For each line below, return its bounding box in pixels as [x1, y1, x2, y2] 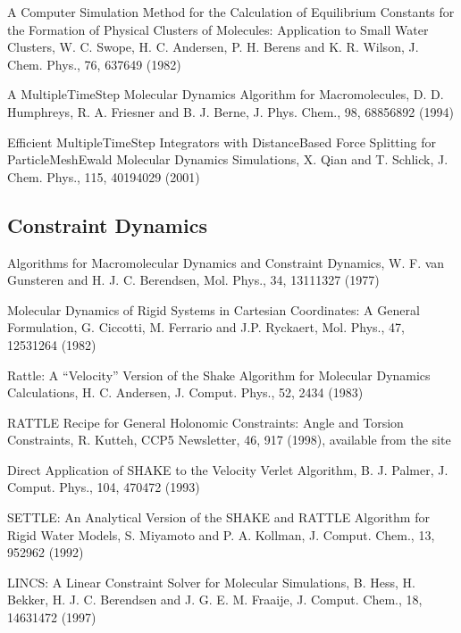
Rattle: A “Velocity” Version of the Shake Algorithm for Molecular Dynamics [7, 365, 431, 384]
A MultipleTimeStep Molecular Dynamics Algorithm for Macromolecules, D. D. [7, 85, 444, 104]
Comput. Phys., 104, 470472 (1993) [7, 478, 200, 496]
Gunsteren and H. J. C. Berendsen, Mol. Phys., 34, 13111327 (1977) [7, 271, 380, 289]
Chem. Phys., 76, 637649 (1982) [7, 54, 181, 73]
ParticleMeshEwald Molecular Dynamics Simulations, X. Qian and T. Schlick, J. [7, 150, 448, 169]
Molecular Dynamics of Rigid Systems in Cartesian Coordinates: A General [7, 300, 420, 319]
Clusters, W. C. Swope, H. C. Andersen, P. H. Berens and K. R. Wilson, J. [7, 37, 419, 56]
